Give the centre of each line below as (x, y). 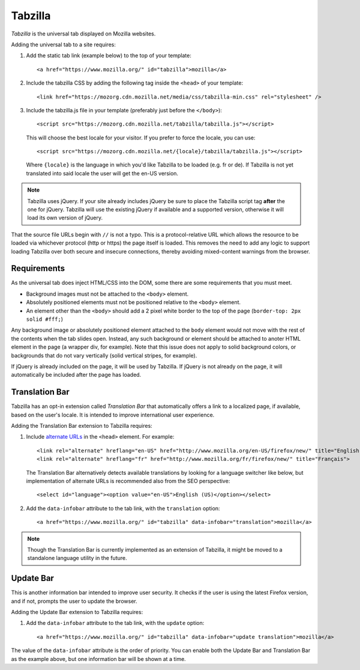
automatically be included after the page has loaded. (76, 375)
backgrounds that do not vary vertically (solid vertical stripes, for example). (104, 355)
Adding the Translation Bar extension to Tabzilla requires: (82, 426)
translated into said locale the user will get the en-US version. (102, 173)
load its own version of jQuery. (65, 218)
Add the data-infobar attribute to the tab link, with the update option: (115, 623)
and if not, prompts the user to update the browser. (74, 601)
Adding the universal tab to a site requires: (64, 44)
